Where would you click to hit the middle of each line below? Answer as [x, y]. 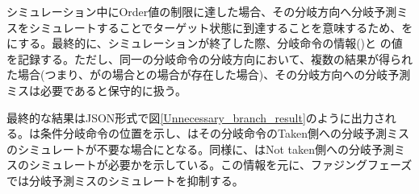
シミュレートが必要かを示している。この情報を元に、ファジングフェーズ [220, 165]
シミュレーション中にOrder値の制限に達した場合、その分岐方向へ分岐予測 [202, 11]
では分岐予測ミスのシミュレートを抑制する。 [125, 180]
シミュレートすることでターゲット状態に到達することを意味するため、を [221, 27]
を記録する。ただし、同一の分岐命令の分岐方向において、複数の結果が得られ [209, 58]
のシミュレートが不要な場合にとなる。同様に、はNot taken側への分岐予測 [200, 149]
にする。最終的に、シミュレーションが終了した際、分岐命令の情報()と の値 [205, 43]
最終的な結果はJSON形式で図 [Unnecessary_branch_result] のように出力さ [196, 117]
